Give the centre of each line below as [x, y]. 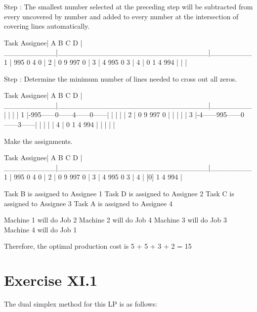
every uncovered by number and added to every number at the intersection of [121, 16]
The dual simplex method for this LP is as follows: [81, 304]
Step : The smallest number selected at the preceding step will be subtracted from [128, 6]
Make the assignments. [38, 141]
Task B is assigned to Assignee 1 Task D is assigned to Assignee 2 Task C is [119, 193]
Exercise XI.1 [51, 280]
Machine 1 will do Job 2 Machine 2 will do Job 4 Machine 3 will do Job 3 [115, 220]
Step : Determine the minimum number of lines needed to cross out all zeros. [121, 78]
